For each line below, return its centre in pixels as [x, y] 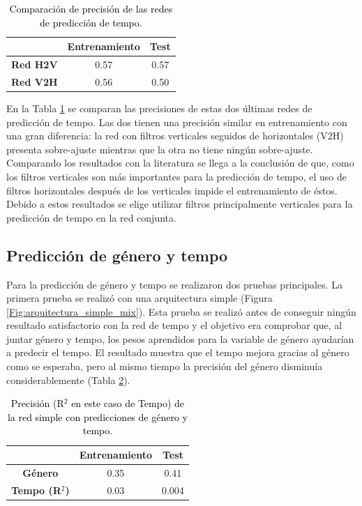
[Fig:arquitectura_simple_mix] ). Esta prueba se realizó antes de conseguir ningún [181, 311]
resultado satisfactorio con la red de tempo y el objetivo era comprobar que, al [174, 325]
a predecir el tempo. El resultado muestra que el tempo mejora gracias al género [178, 352]
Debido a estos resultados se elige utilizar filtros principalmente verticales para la [180, 204]
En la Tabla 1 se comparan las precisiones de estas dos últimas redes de [159, 108]
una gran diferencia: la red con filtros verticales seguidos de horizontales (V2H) [175, 136]
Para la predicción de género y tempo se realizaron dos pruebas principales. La [175, 284]
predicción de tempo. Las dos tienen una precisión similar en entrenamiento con [177, 122]
